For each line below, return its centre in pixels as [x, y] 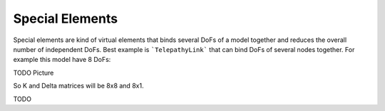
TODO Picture [34, 73]
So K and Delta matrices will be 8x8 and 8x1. [78, 86]
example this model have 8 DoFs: [62, 60]
